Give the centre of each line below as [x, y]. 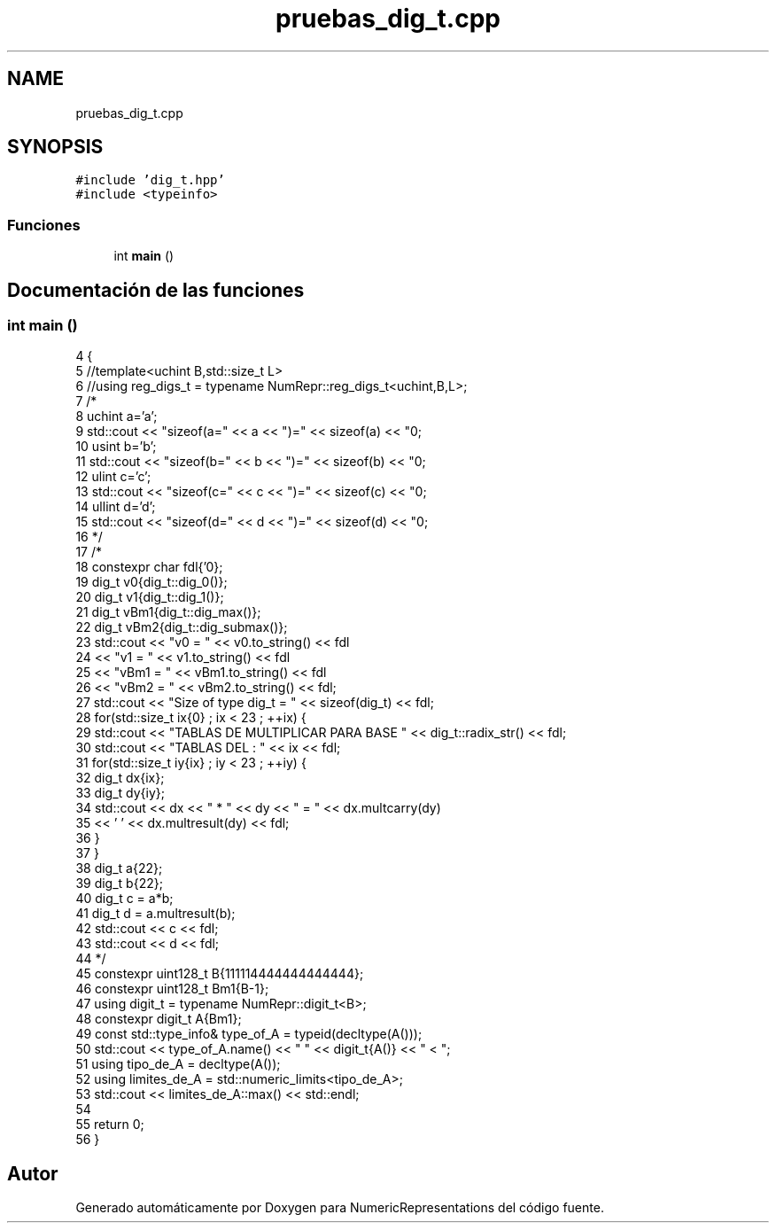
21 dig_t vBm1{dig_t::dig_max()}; [168, 612]
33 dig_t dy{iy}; [120, 793]
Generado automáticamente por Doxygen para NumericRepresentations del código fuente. [340, 1208]
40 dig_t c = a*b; [124, 899]
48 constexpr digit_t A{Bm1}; [159, 1019]
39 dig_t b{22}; [119, 884]
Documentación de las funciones [156, 290]
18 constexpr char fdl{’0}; [149, 567]
